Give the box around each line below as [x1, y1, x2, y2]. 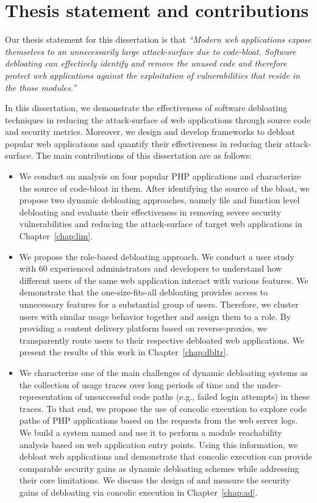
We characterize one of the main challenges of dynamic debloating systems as [19, 366, 308, 378]
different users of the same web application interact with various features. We [19, 273, 308, 286]
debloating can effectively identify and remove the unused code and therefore [5, 57, 287, 70]
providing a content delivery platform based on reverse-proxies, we [19, 322, 267, 335]
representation [19, 390, 73, 403]
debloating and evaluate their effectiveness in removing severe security [19, 205, 281, 218]
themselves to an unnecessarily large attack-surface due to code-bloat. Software [5, 45, 296, 57]
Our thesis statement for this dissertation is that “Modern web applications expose [5, 33, 312, 46]
